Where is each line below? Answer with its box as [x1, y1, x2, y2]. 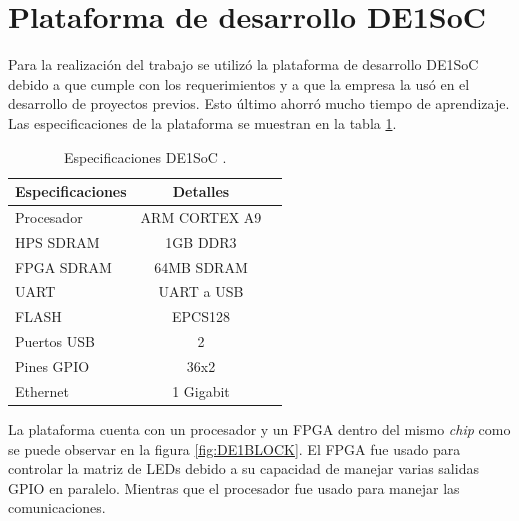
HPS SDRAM [15, 231, 100, 252]
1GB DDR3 [165, 231, 237, 252]
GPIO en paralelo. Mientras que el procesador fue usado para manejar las [8, 477, 460, 498]
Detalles [172, 181, 230, 202]
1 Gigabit [172, 380, 230, 401]
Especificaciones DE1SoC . [63, 146, 227, 167]
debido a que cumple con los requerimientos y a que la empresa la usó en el [8, 73, 470, 94]
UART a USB [158, 281, 244, 302]
